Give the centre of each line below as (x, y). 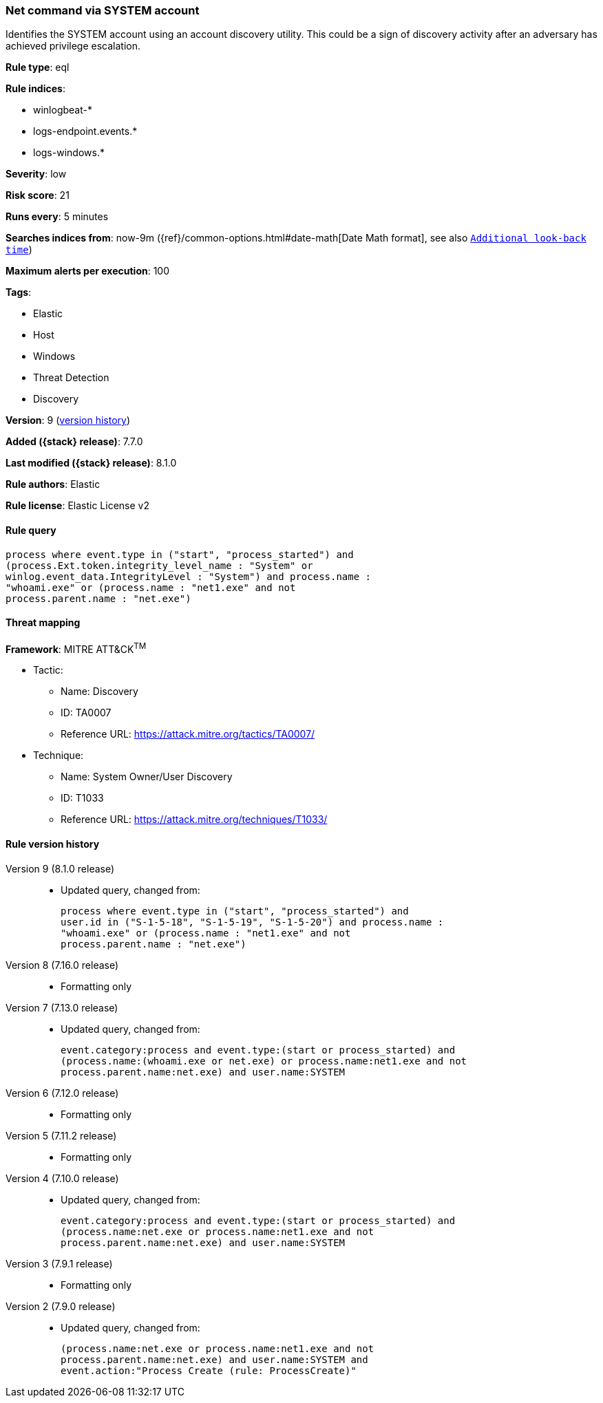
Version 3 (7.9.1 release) (59, 1263)
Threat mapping (43, 623)
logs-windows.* (69, 153)
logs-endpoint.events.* (85, 131)
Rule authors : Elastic (53, 484)
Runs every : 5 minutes (57, 217)
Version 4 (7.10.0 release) (62, 1178)
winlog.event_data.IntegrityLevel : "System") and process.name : (189, 576)
